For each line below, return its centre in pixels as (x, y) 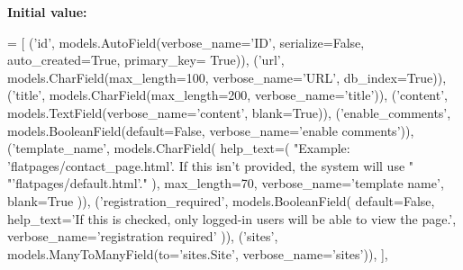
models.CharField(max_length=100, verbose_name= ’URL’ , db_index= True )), (227, 77)
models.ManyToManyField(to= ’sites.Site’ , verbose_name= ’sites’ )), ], (198, 253)
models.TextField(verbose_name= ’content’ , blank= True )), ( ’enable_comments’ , (229, 112)
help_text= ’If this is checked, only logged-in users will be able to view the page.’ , (232, 218)
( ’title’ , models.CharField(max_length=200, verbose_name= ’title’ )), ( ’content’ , (227, 95)
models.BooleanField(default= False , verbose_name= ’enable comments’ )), (211, 130)
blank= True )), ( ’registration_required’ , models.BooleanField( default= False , (221, 200)
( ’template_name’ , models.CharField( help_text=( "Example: (179, 148)
